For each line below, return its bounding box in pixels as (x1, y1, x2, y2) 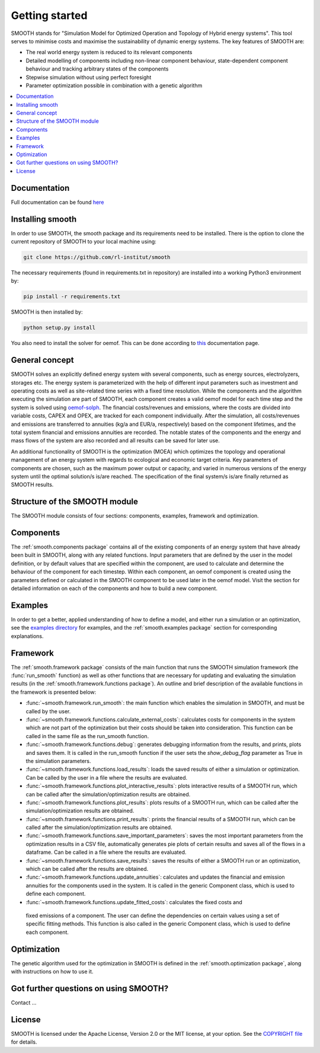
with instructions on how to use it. (11, 968, 94, 975)
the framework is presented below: (11, 688, 97, 695)
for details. (11, 1038, 37, 1046)
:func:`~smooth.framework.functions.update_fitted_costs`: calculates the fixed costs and (25, 898, 242, 905)
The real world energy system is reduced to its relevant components (25, 49, 193, 56)
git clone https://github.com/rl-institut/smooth (23, 254, 171, 260)
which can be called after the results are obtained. (25, 866, 149, 873)
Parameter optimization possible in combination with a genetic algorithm (25, 82, 203, 89)
